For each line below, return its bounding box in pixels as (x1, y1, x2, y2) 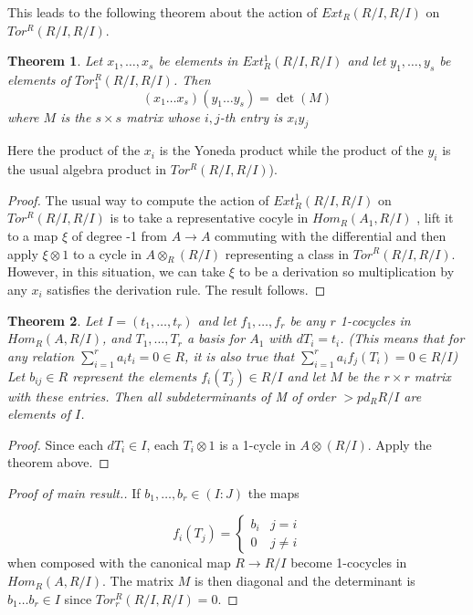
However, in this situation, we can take (7, 262, 226, 281)
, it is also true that (184, 346, 295, 365)
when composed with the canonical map (7, 553, 231, 572)
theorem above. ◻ (7, 453, 110, 472)
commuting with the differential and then (215, 225, 447, 245)
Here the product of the (7, 141, 141, 160)
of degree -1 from (71, 225, 167, 245)
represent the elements (72, 366, 197, 385)
